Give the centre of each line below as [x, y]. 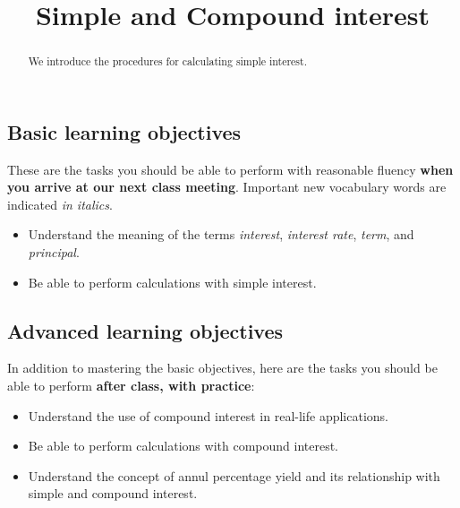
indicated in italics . [60, 204]
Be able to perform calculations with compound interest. [183, 446]
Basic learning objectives [124, 131]
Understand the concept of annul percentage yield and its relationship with [234, 475]
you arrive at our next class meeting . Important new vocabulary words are [227, 187]
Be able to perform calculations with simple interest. [172, 282]
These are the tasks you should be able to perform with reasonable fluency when [230, 169]
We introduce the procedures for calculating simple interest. [167, 61]
